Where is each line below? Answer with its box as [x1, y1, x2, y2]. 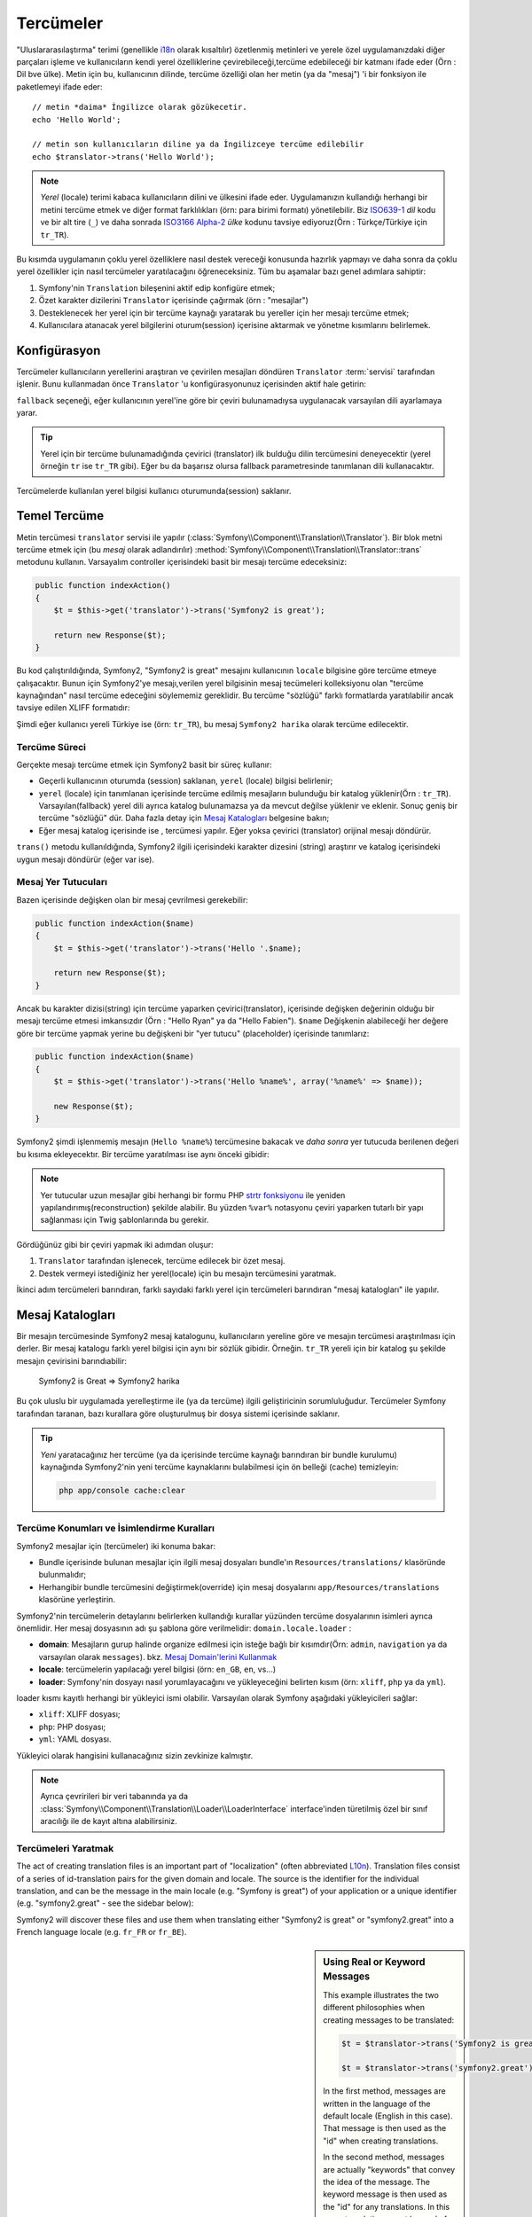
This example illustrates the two [323, 1989, 439, 2000]
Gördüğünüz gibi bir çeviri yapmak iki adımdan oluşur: [16, 1239, 214, 1250]
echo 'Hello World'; [32, 114, 121, 124]
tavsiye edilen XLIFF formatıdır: [16, 702, 130, 713]
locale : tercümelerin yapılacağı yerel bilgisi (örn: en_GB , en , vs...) [38, 1664, 277, 1675]
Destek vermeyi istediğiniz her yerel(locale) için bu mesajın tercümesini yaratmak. [38, 1268, 337, 1279]
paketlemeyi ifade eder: [16, 81, 103, 92]
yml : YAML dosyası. [38, 1734, 112, 1744]
